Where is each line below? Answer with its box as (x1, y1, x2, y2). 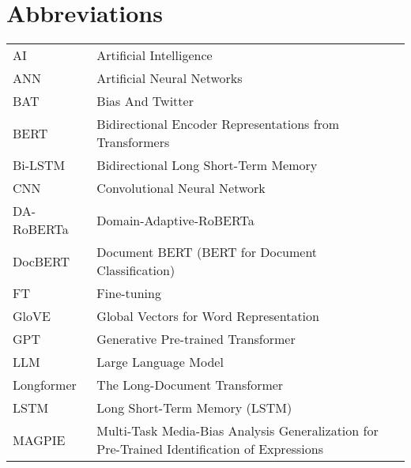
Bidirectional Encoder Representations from (96, 115, 340, 134)
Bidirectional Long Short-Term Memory (96, 156, 318, 175)
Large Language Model (96, 353, 224, 372)
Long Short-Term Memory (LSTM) (96, 398, 292, 417)
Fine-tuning (96, 284, 161, 303)
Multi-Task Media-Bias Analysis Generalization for (96, 421, 379, 440)
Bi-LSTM (13, 156, 66, 175)
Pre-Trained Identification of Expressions (96, 440, 324, 459)
